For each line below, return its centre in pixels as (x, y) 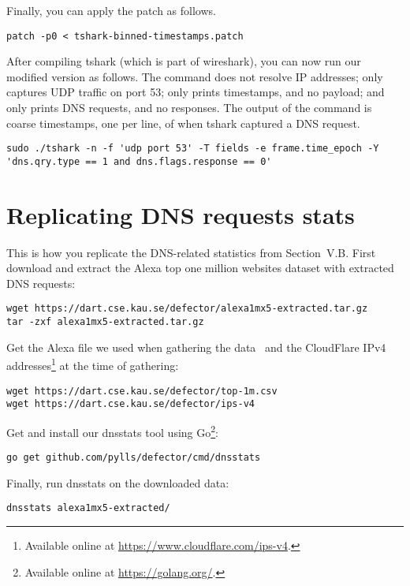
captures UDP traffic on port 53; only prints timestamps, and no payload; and (196, 92)
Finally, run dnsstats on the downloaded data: (118, 482)
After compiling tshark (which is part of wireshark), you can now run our (184, 61)
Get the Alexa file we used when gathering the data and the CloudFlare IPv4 (196, 347)
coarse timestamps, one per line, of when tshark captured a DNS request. (183, 123)
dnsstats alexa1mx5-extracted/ (88, 508)
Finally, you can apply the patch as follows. (111, 10)
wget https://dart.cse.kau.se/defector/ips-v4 (130, 404)
